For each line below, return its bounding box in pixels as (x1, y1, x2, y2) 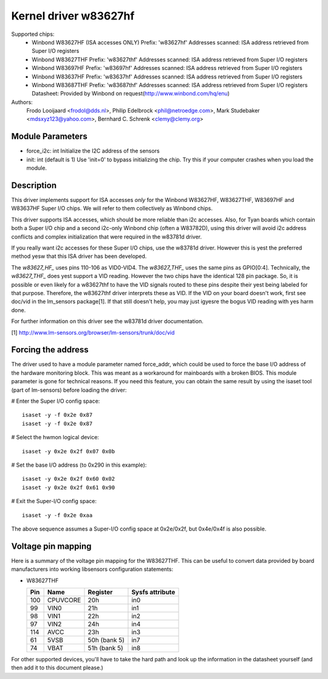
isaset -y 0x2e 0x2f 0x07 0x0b (22, 448, 115, 454)
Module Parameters (11, 131, 87, 142)
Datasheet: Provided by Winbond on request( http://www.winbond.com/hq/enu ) (32, 90, 230, 97)
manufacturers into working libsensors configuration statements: (11, 566, 173, 573)
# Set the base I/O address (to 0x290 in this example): (11, 461, 147, 468)
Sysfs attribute (131, 588, 176, 596)
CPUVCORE (47, 596, 81, 604)
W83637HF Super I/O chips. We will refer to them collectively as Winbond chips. (11, 204, 213, 212)
